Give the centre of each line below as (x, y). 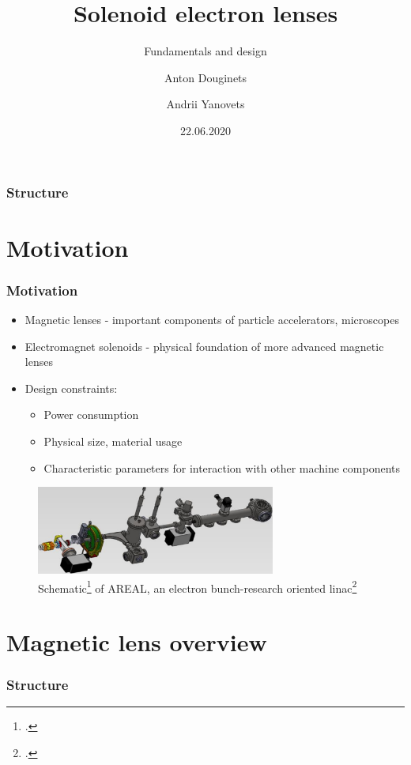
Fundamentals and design (205, 51)
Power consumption (91, 415)
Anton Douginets (205, 77)
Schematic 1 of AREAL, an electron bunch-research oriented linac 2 (198, 586)
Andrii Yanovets (205, 104)
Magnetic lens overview (137, 642)
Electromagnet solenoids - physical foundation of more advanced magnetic (204, 346)
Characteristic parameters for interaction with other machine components (222, 467)
